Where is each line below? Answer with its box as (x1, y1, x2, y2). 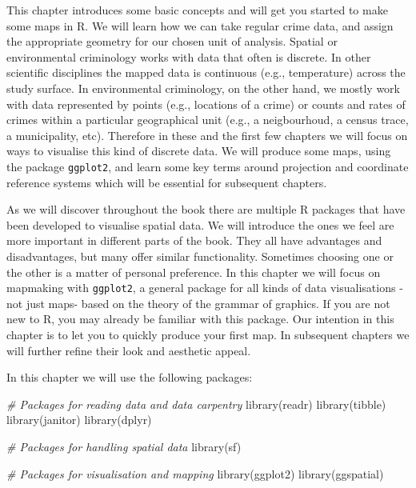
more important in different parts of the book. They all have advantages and (6, 232, 382, 249)
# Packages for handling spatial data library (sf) (6, 438, 242, 454)
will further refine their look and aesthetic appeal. (6, 342, 251, 358)
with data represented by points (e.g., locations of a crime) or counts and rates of (6, 95, 406, 112)
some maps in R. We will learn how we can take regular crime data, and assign (6, 17, 394, 34)
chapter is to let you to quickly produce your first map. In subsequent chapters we (6, 326, 410, 342)
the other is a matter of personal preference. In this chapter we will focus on (6, 263, 381, 280)
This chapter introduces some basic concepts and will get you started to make (6, 2, 388, 18)
